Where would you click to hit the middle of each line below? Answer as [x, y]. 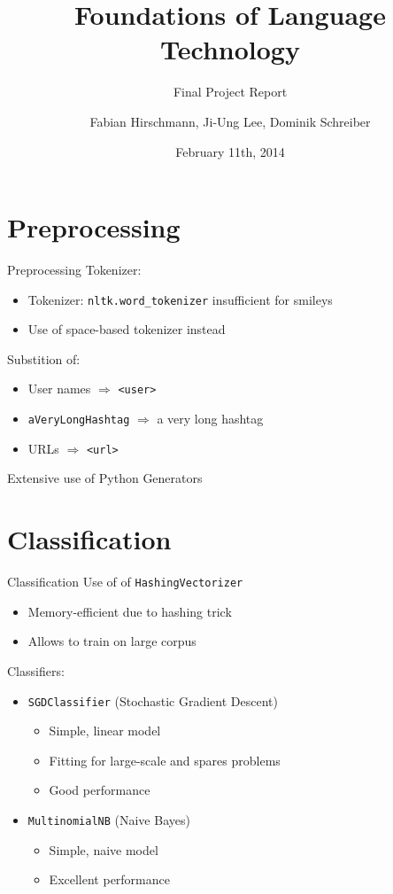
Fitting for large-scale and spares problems [165, 760]
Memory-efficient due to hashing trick [130, 611]
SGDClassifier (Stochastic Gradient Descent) [153, 700]
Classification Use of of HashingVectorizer [125, 582]
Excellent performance [109, 879]
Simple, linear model [105, 731]
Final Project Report [230, 92]
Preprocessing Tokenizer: [74, 270]
